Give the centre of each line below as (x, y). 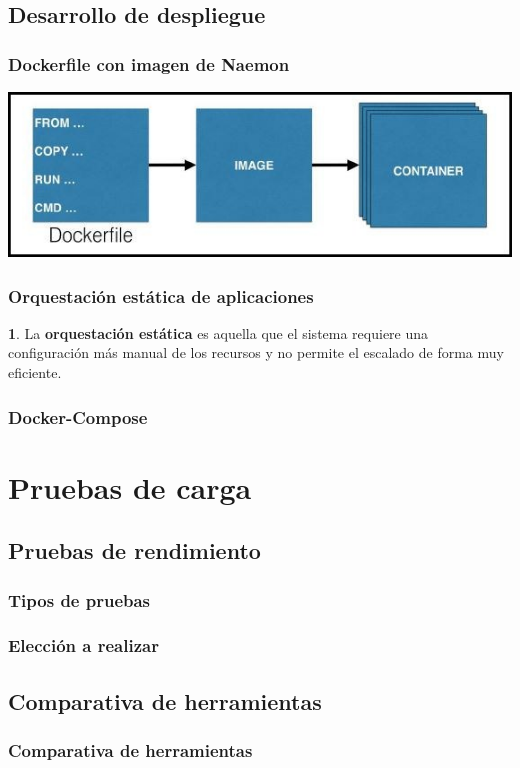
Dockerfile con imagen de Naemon (149, 63)
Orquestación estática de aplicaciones (161, 295)
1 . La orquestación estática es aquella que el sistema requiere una (218, 332)
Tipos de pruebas (79, 599)
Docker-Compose (78, 416)
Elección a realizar (83, 645)
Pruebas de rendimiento (134, 550)
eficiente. (35, 372)
